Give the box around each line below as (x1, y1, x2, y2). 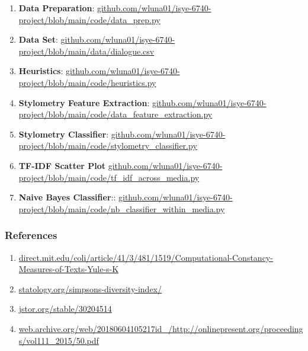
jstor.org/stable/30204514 (18, 302, 112, 315)
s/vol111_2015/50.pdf (18, 334, 99, 346)
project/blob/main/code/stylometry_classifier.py (18, 139, 197, 152)
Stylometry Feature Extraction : (18, 96, 150, 109)
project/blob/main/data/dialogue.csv (18, 44, 155, 57)
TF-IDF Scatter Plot (18, 159, 106, 171)
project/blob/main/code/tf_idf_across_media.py (18, 171, 200, 183)
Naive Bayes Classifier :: (18, 191, 116, 203)
